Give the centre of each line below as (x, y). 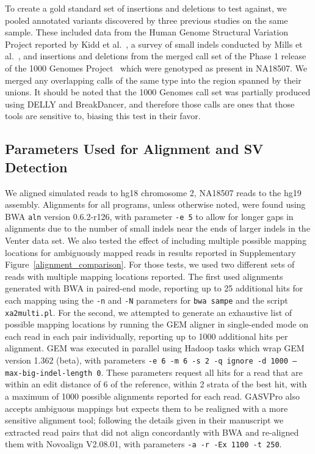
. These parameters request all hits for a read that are (202, 372)
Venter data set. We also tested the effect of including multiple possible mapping (156, 240)
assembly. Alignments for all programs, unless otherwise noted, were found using (155, 204)
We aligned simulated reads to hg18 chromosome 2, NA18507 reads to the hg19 (153, 192)
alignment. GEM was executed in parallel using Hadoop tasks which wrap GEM (155, 348)
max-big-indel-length (49, 373)
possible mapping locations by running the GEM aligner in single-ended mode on (157, 324)
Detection (36, 167)
